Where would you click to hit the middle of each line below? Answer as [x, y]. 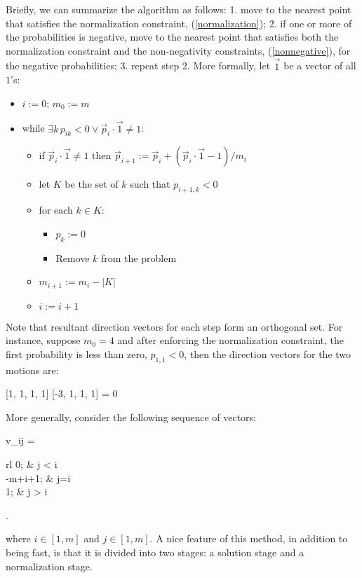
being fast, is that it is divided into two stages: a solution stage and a [155, 552]
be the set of [92, 184]
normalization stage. [49, 566]
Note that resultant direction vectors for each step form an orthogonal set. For [174, 326]
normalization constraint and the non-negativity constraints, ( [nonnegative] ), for [178, 50]
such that [150, 184]
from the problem [139, 257]
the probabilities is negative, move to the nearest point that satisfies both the [172, 37]
